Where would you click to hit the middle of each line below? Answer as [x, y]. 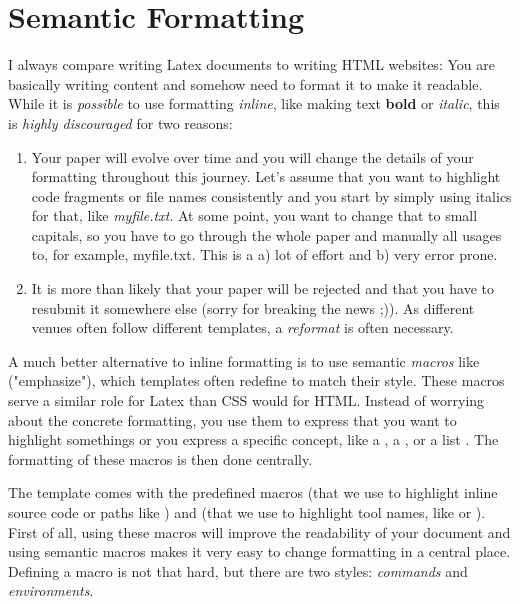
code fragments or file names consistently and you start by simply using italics [271, 195]
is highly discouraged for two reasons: [120, 122]
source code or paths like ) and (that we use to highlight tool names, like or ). [247, 512]
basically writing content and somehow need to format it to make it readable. [245, 83]
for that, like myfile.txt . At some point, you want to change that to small [254, 215]
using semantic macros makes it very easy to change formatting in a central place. [259, 551]
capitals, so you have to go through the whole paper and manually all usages [266, 234]
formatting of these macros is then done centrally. [160, 458]
